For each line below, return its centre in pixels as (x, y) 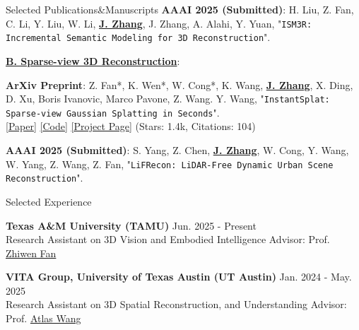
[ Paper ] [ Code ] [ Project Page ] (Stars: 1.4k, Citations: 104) (131, 126)
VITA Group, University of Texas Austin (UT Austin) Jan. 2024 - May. (179, 277)
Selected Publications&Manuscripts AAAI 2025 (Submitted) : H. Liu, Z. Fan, (180, 9)
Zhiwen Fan (31, 253)
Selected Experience (49, 201)
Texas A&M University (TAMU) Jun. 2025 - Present (131, 225)
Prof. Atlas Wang (43, 318)
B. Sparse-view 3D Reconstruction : (93, 60)
